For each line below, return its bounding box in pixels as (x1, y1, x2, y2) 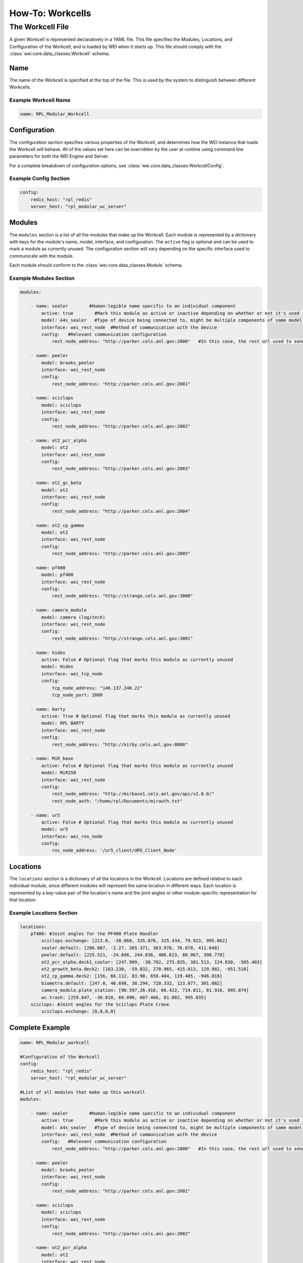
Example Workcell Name (9, 96, 71, 104)
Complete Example (9, 1023, 70, 1032)
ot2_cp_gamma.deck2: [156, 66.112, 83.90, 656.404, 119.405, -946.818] (41, 973, 223, 979)
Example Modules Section (9, 274, 75, 281)
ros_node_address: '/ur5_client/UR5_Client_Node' (52, 848, 177, 853)
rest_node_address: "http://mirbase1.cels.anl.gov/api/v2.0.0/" (52, 791, 215, 797)
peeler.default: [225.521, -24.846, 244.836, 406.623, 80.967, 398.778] (41, 952, 225, 958)
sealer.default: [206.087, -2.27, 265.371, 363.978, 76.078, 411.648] (41, 945, 220, 951)
